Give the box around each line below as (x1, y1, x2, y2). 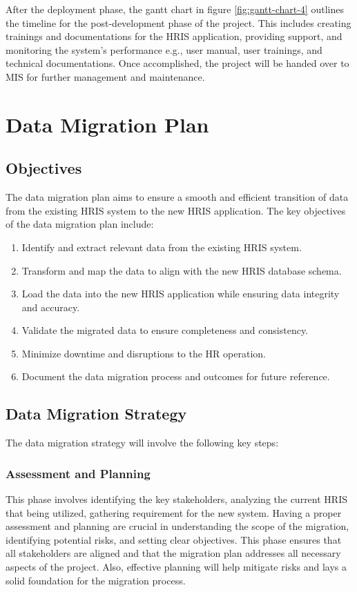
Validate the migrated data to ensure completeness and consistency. (21, 323, 309, 337)
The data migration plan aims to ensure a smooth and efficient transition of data (6, 190, 349, 204)
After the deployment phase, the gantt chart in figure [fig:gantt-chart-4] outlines (6, 2, 344, 16)
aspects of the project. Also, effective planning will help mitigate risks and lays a (6, 560, 347, 574)
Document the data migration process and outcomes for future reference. (21, 369, 330, 384)
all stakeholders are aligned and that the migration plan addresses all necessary (6, 546, 341, 560)
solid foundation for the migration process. (6, 573, 186, 587)
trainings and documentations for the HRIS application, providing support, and (6, 29, 342, 43)
